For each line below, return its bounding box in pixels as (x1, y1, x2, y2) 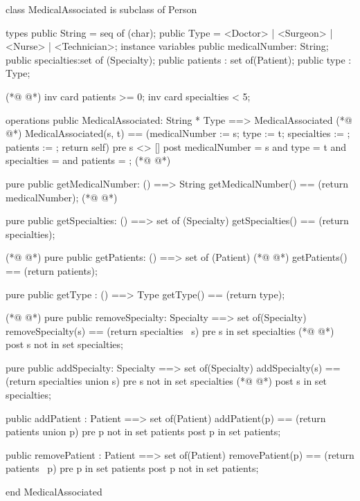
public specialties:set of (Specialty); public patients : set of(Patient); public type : (6, 52, 352, 66)
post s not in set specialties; (6, 337, 123, 352)
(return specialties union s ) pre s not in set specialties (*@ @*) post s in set (6, 374, 327, 388)
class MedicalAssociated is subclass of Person (6, 2, 197, 16)
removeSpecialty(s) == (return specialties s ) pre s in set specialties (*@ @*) (6, 323, 334, 338)
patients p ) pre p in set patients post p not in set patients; (6, 461, 259, 475)
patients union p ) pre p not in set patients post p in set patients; (6, 424, 281, 439)
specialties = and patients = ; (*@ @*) (6, 153, 171, 167)
